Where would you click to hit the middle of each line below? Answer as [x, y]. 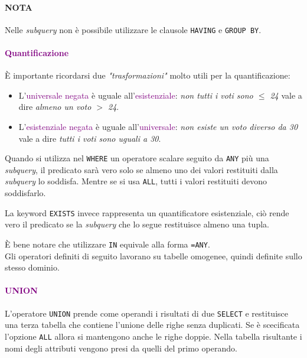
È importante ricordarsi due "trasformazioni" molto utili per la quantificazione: [148, 75]
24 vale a [286, 95]
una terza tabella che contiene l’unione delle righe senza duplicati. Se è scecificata [152, 325]
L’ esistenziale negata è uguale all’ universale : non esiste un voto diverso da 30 [158, 127]
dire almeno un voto [55, 107]
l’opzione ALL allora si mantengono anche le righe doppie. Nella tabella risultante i [153, 336]
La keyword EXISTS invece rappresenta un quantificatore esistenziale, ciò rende [147, 212]
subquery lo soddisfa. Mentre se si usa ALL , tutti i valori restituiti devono [136, 181]
